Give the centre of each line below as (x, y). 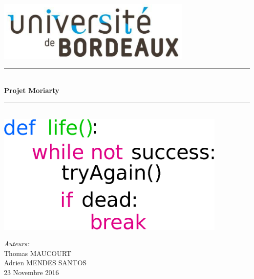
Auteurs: (17, 244)
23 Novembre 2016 (32, 272)
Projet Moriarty (32, 90)
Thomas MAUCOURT (38, 253)
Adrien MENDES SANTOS (45, 263)
